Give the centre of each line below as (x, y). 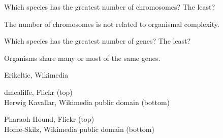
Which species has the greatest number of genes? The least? (98, 41)
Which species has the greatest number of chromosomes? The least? (110, 7)
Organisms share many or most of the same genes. (82, 58)
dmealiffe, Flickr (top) (38, 92)
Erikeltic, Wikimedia (36, 75)
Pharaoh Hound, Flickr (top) (49, 119)
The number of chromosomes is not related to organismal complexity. (112, 24)
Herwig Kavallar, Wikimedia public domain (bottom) (87, 102)
